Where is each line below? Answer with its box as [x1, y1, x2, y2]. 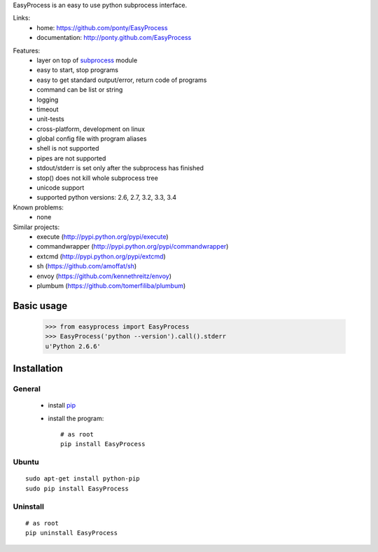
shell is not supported [36, 144, 99, 153]
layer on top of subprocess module [36, 56, 138, 64]
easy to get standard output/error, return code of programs [36, 76, 207, 84]
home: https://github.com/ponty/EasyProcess [36, 23, 168, 32]
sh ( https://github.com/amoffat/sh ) [36, 262, 137, 270]
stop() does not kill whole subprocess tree [36, 174, 159, 182]
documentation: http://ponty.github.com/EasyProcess [36, 34, 192, 42]
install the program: [48, 414, 104, 422]
